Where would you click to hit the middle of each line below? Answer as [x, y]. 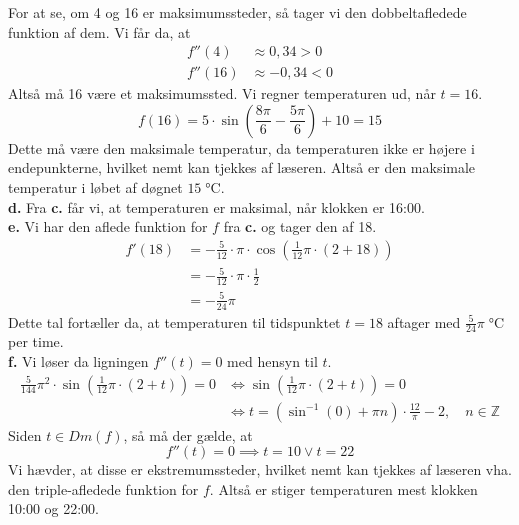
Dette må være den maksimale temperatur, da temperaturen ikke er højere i [241, 147]
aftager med [424, 321]
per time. [36, 341]
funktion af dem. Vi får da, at [99, 31]
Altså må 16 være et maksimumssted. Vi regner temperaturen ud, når [222, 93]
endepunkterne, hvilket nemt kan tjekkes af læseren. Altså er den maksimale [242, 167]
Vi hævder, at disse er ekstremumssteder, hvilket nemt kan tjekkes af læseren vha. [260, 469]
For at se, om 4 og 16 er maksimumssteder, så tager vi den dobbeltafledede [237, 12]
